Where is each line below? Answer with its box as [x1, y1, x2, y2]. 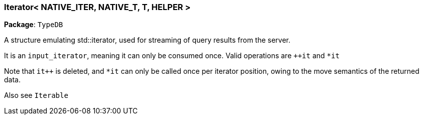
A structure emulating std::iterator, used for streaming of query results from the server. [4, 36, 291, 45]
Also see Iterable [4, 91, 68, 100]
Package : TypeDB [4, 20, 63, 29]
